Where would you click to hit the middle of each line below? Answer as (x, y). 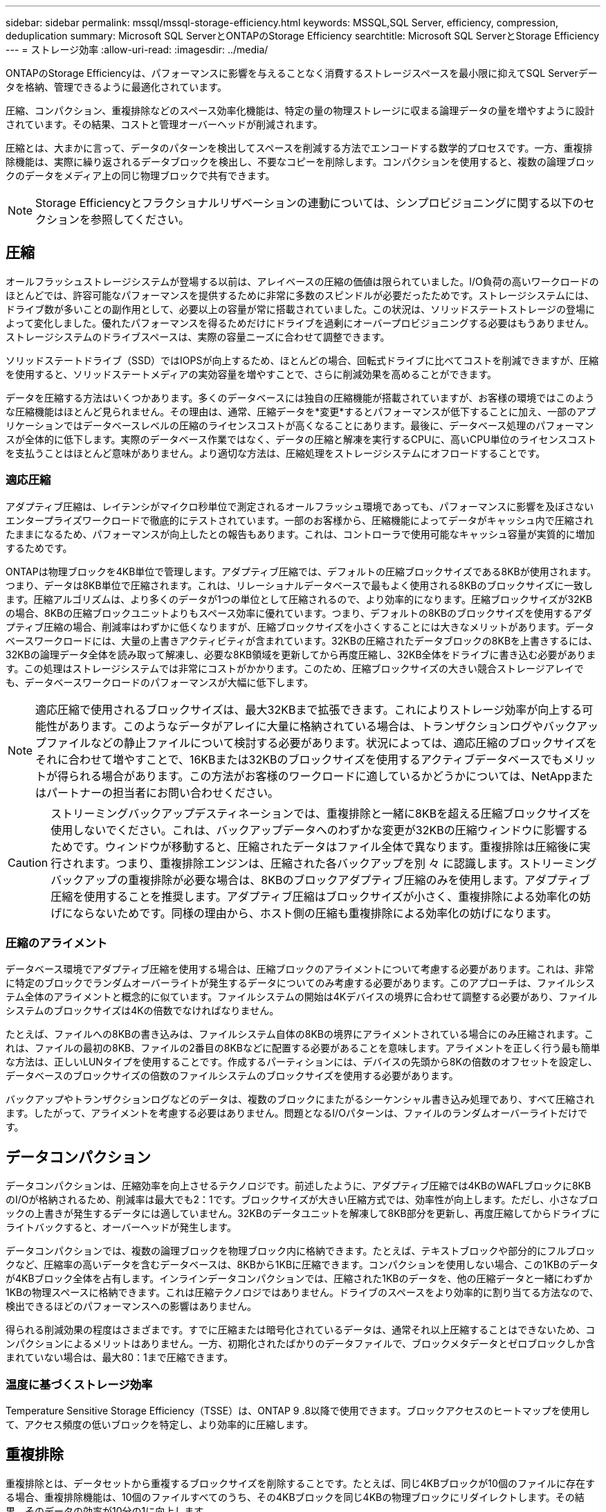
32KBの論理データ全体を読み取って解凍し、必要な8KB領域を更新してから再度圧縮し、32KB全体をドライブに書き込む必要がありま (301, 654)
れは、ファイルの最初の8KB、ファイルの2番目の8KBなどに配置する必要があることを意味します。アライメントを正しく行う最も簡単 (303, 1048)
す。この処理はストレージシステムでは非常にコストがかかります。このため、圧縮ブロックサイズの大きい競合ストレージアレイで (295, 668)
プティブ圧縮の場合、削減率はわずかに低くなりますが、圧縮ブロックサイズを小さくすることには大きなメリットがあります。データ (300, 627)
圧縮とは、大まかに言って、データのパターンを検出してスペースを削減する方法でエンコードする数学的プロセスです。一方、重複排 (299, 148)
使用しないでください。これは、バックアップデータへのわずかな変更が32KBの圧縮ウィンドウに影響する (319, 830)
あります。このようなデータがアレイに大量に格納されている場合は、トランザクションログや (306, 726)
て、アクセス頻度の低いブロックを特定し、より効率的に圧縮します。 (159, 1424)
